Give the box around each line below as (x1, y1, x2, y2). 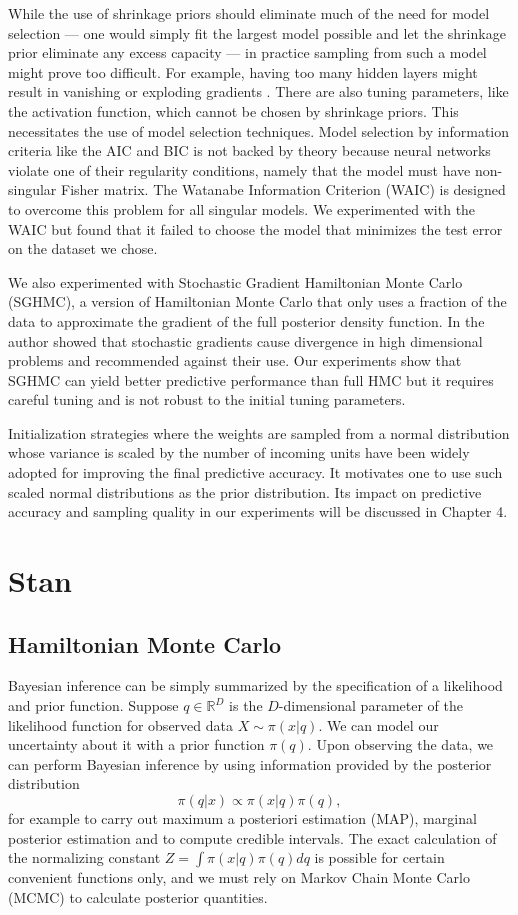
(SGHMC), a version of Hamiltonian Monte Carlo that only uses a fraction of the (8, 291, 507, 312)
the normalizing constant (8, 847, 161, 868)
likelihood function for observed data (8, 714, 233, 735)
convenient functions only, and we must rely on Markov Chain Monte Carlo (8, 867, 470, 888)
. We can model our (318, 714, 439, 735)
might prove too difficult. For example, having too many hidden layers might (8, 61, 478, 82)
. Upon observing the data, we (307, 734, 494, 755)
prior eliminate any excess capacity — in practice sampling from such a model (8, 42, 487, 63)
